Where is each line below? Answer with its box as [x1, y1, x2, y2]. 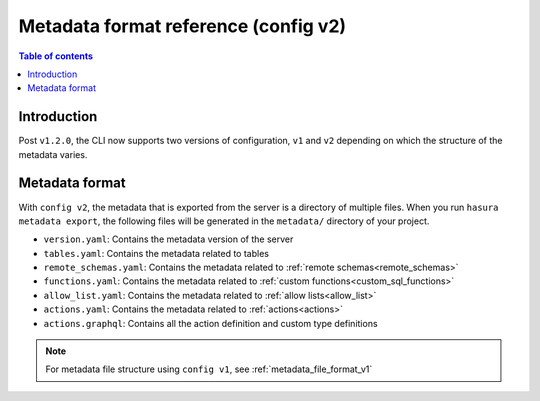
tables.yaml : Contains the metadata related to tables [43, 247, 270, 259]
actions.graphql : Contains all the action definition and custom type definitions [43, 317, 379, 329]
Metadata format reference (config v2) [18, 15, 347, 37]
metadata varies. [18, 148, 88, 160]
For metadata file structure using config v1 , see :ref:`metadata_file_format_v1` [45, 363, 373, 375]
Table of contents [18, 50, 94, 62]
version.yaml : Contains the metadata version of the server [43, 233, 294, 245]
